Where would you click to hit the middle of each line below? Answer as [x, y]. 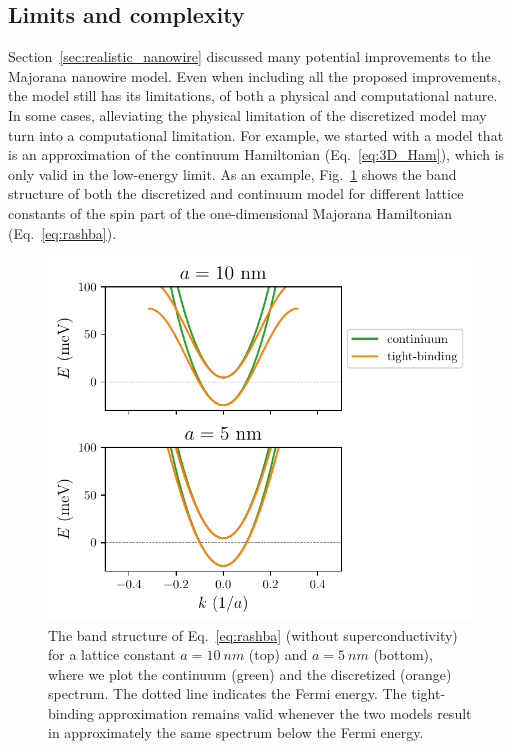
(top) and [278, 654]
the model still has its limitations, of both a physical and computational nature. [253, 95]
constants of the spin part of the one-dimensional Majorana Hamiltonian [230, 212]
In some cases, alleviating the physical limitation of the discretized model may [247, 114]
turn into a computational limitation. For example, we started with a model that [256, 134]
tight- [428, 693]
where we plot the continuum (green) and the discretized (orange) [250, 673]
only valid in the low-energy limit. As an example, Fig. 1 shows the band [232, 173]
